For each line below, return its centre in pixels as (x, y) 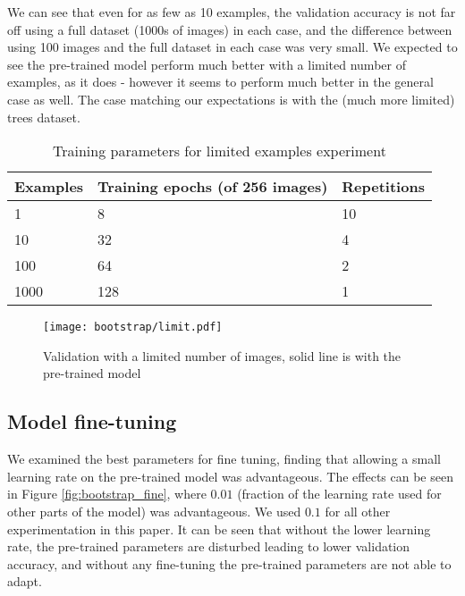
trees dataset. (44, 117)
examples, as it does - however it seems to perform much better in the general (220, 82)
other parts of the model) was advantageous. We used (154, 511)
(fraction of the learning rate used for (339, 494)
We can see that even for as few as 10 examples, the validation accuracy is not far (232, 12)
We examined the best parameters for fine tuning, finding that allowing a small (224, 459)
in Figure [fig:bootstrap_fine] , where (107, 494)
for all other (358, 511)
